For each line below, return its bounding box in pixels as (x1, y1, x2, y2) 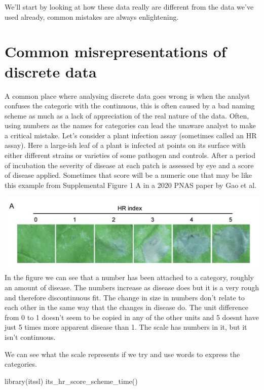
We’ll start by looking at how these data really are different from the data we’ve (5, 2, 254, 12)
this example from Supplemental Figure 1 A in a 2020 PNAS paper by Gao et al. (5, 179, 256, 190)
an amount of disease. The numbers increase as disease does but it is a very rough (5, 282, 259, 292)
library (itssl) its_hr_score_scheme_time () (5, 375, 138, 386)
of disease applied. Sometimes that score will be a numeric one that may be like (5, 170, 252, 180)
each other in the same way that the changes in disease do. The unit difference (5, 302, 248, 313)
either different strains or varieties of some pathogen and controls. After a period (5, 150, 255, 161)
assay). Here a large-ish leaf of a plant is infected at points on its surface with (5, 140, 246, 150)
